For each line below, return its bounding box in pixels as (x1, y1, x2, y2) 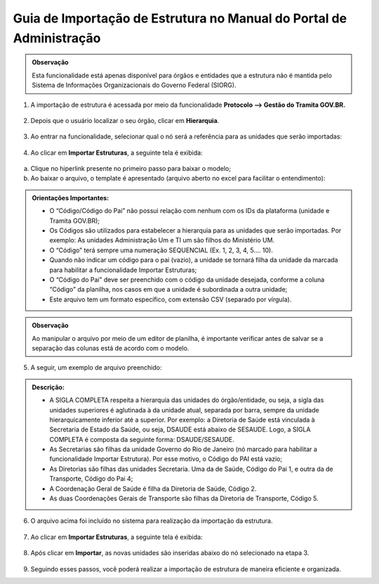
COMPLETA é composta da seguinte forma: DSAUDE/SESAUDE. (49, 435, 234, 443)
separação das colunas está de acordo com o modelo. (32, 344, 189, 352)
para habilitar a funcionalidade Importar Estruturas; (49, 266, 197, 274)
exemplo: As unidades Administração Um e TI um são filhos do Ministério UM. (49, 236, 275, 245)
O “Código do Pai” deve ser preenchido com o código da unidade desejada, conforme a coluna (49, 275, 325, 284)
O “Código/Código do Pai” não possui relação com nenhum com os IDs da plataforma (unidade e (49, 207, 330, 215)
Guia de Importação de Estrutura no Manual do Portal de (13, 11, 347, 26)
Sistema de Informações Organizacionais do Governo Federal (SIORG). (32, 81, 237, 89)
